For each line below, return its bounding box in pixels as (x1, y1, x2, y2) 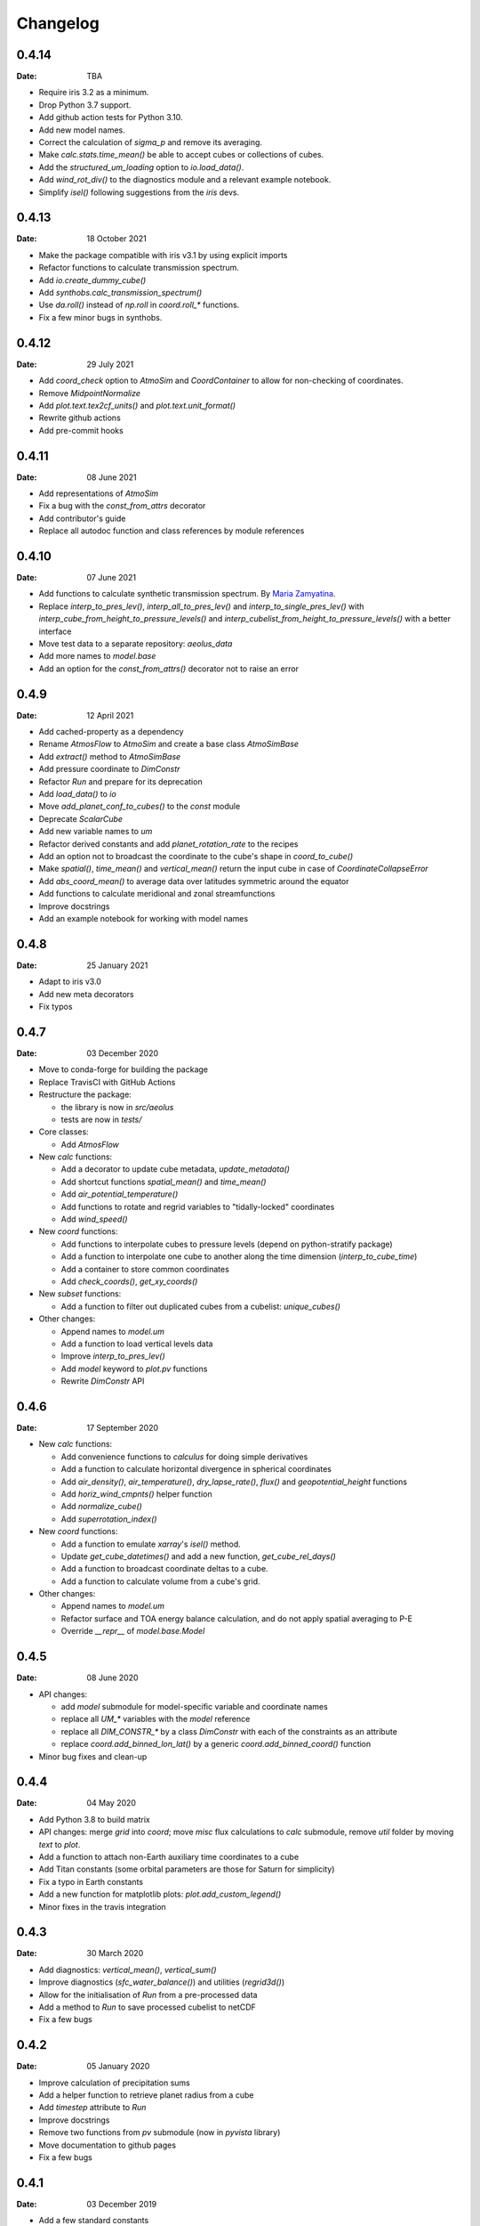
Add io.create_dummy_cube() (38, 274, 147, 285)
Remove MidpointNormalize (38, 387, 141, 398)
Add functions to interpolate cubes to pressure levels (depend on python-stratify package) (60, 1239, 393, 1249)
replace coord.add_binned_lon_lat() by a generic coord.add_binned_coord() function (60, 1739, 372, 1750)
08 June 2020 (86, 1672, 139, 1683)
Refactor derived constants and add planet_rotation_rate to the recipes (38, 838, 299, 849)
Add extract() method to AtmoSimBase (38, 751, 181, 761)
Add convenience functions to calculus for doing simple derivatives (60, 1451, 308, 1462)
